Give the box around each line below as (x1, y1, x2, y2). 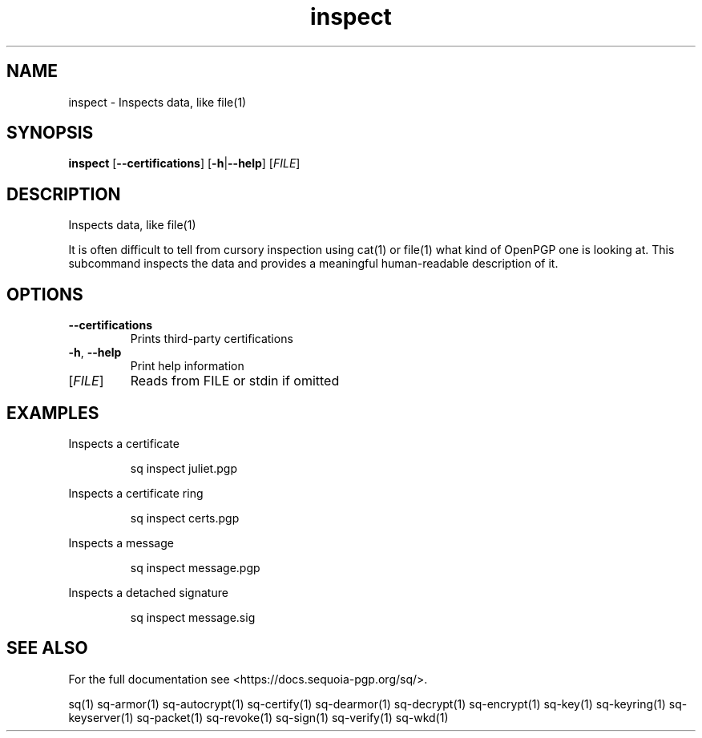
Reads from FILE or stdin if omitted (130, 373, 340, 389)
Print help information (130, 359, 244, 373)
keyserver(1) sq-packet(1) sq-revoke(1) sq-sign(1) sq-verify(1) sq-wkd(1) (68, 710, 449, 724)
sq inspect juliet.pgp (130, 461, 237, 475)
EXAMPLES (6, 402, 99, 423)
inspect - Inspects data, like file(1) (68, 95, 247, 109)
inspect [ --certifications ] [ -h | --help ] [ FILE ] (68, 156, 301, 171)
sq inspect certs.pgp (130, 510, 240, 525)
